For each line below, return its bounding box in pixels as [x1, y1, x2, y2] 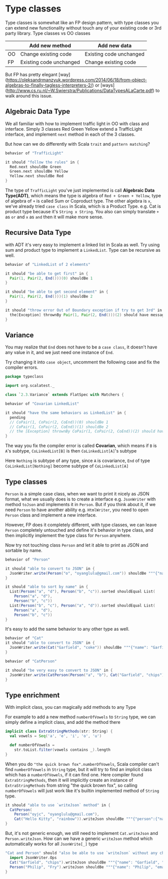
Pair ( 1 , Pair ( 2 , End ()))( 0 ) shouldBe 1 [9, 276, 93, 281]
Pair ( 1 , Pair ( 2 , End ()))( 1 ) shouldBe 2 [9, 294, 93, 299]
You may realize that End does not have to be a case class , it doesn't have [5, 344, 157, 350]
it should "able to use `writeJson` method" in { [5, 802, 111, 807]
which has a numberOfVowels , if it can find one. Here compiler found [5, 771, 143, 777]
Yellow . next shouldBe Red [9, 174, 64, 179]
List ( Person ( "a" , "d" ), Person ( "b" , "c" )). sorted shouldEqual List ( [9, 589, 155, 594]
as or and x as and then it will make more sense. [5, 214, 103, 220]
